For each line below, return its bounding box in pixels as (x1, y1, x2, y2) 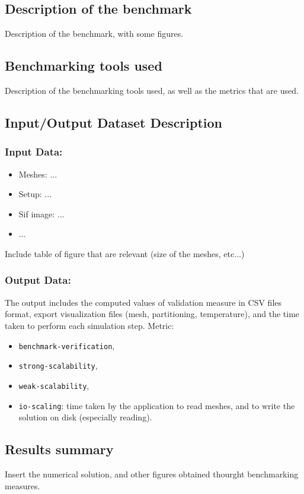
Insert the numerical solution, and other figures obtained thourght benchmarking (5, 467, 299, 480)
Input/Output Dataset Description (5, 113, 223, 131)
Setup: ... (18, 188, 52, 200)
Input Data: (5, 144, 63, 159)
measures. (5, 479, 40, 492)
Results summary (5, 440, 114, 458)
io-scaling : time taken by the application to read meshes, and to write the (18, 399, 295, 411)
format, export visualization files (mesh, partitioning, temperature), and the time (5, 308, 300, 320)
